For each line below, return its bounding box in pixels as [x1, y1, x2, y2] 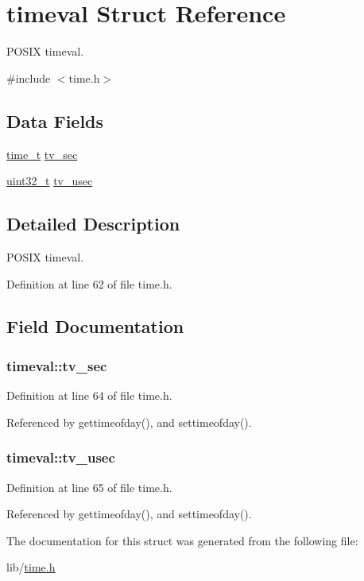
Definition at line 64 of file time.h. [6, 387, 172, 404]
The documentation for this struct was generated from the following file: [6, 532, 358, 548]
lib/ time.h [6, 559, 56, 575]
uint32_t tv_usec [6, 172, 93, 189]
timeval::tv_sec [6, 355, 107, 375]
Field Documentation [6, 314, 184, 339]
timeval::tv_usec [6, 447, 115, 467]
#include [6, 69, 51, 86]
